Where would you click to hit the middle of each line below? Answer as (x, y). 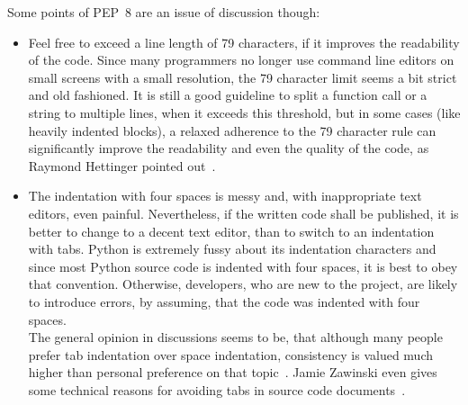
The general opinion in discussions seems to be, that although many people (235, 337)
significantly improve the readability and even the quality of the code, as (229, 148)
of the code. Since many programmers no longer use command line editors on (241, 60)
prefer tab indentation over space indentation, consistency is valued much (230, 354)
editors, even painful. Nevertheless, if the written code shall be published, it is (243, 213)
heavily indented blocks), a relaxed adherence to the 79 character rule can (232, 130)
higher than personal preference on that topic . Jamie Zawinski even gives (233, 372)
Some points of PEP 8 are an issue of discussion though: (164, 12)
